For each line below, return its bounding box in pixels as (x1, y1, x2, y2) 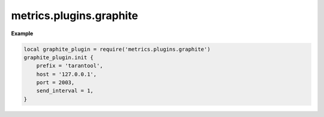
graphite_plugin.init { (23, 54, 94, 61)
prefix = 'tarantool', (36, 63, 103, 69)
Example (11, 30, 34, 37)
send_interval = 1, (36, 87, 94, 94)
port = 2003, (36, 79, 75, 86)
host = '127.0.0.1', (36, 70, 97, 78)
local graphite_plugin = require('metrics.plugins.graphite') (23, 45, 211, 53)
